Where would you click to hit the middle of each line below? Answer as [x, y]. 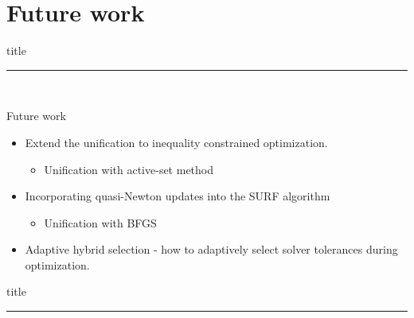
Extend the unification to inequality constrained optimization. [176, 142]
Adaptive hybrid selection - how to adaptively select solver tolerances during [211, 249]
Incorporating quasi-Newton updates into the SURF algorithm [178, 196]
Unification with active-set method [129, 169]
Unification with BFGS [100, 222]
